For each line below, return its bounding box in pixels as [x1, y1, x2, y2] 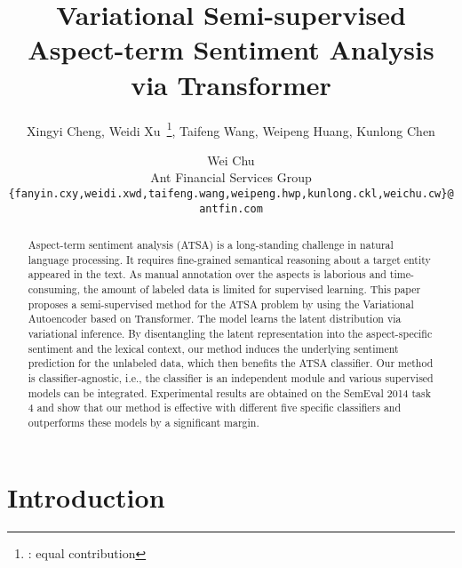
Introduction [7, 478, 165, 515]
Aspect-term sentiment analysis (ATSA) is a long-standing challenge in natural [28, 237, 394, 252]
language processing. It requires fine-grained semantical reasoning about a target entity [28, 252, 431, 267]
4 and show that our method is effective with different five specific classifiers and [28, 400, 402, 415]
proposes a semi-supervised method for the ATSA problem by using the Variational [28, 296, 414, 311]
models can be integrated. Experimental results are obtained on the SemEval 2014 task [28, 385, 432, 400]
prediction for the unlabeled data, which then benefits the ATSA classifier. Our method [28, 356, 434, 371]
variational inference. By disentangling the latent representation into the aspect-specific [28, 325, 433, 340]
